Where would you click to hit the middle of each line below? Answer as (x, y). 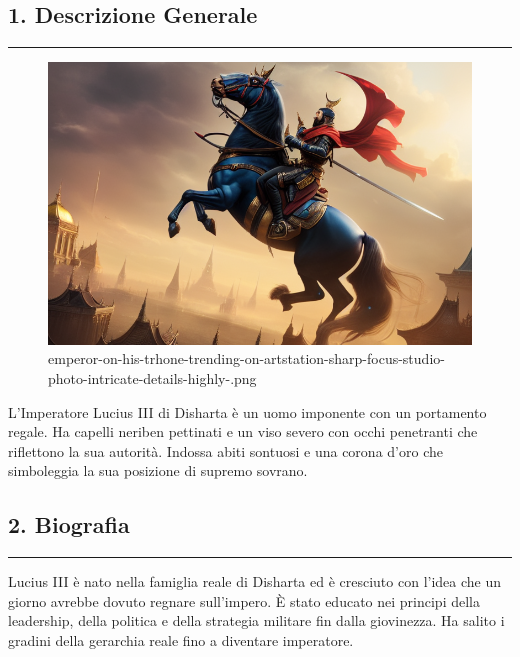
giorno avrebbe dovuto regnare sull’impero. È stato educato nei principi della (244, 600)
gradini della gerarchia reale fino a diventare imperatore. (181, 640)
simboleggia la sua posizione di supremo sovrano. (158, 470)
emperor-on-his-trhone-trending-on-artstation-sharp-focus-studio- (246, 358)
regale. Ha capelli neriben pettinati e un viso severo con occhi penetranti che (243, 431)
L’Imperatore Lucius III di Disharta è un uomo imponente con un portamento (247, 411)
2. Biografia (69, 524)
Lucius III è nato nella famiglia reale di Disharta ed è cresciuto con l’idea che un (255, 581)
